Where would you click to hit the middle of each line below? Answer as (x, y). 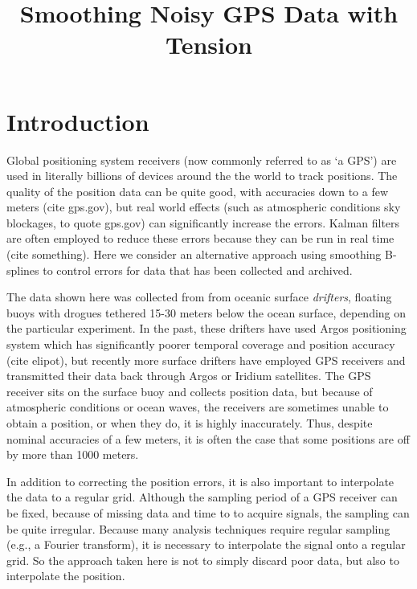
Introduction (78, 121)
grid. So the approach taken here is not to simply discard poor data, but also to (203, 560)
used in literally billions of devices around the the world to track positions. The (202, 176)
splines (23, 270)
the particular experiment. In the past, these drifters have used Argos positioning (206, 328)
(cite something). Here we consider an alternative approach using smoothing (194, 254)
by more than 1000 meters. (73, 454)
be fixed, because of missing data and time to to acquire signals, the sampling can (208, 512)
